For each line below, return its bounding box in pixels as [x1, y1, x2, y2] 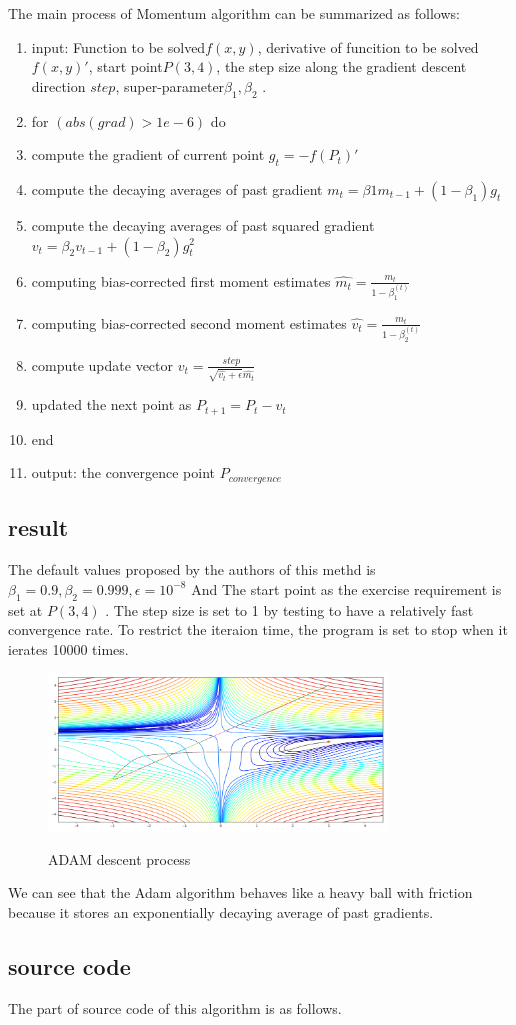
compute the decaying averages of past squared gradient [31, 214, 375, 235]
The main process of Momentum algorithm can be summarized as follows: [8, 3, 460, 23]
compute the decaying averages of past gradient [31, 178, 323, 199]
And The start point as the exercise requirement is [191, 578, 502, 599]
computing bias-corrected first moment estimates [31, 270, 331, 291]
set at [8, 599, 43, 620]
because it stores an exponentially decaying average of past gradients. [8, 902, 434, 923]
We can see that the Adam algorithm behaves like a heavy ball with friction [8, 882, 473, 903]
